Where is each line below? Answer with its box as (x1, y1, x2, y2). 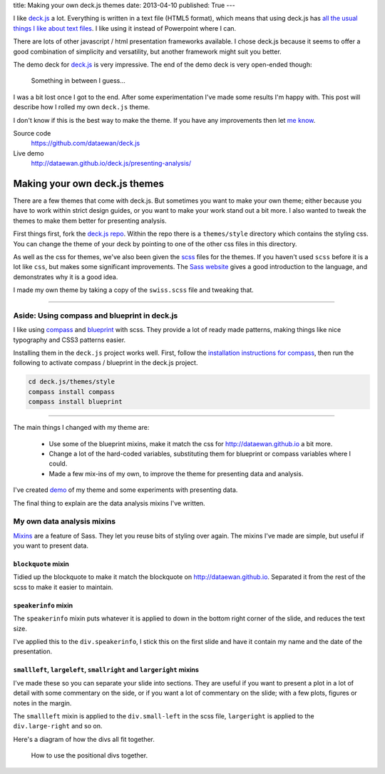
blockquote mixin (13, 560, 69, 568)
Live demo (13, 149, 44, 157)
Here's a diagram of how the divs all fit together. (13, 735, 155, 743)
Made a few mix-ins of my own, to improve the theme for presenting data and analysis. (48, 469, 304, 478)
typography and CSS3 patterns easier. (13, 336, 126, 344)
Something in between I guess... (31, 76, 126, 85)
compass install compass (28, 388, 115, 396)
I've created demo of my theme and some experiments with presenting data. (13, 486, 238, 494)
